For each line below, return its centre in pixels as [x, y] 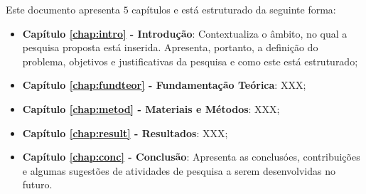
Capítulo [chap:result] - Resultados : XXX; [125, 133]
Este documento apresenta [63, 9]
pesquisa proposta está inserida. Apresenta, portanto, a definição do [170, 47]
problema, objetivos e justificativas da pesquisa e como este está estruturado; [190, 61]
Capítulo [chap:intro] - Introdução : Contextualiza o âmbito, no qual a [185, 33]
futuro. [37, 184]
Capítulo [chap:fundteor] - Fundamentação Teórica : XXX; [164, 85]
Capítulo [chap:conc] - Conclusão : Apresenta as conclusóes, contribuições [191, 157]
